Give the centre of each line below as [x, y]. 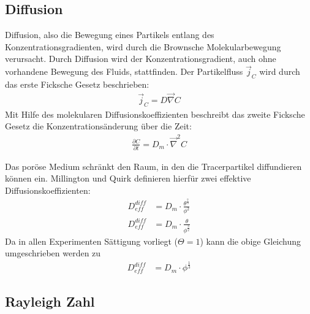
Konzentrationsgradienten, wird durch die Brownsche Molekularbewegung [143, 46]
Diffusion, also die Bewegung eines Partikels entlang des [110, 35]
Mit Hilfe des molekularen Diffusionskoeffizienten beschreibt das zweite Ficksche [155, 114]
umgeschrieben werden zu [53, 253]
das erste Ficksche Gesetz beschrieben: [77, 84]
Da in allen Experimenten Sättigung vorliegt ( [92, 241]
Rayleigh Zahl [50, 301]
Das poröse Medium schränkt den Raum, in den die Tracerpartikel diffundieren [153, 166]
